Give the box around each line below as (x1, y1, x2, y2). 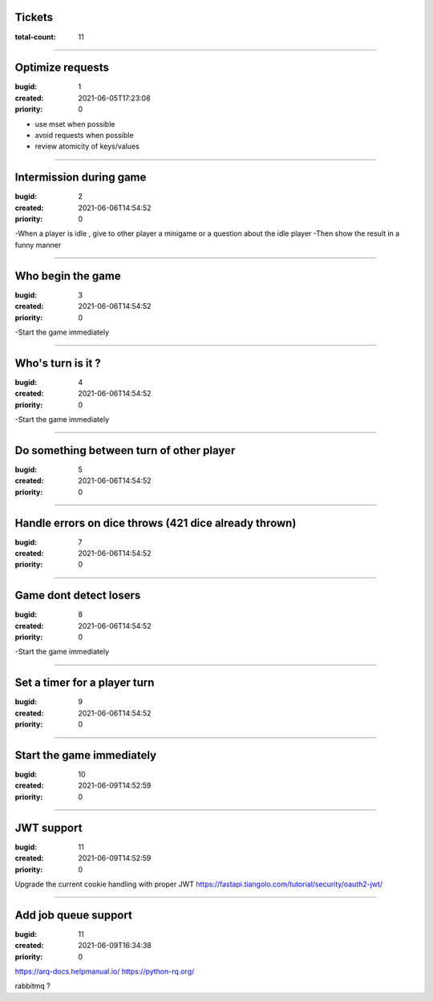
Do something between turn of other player (14, 444, 236, 457)
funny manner (14, 240, 62, 249)
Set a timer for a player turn (14, 676, 155, 690)
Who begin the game (14, 269, 121, 282)
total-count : (14, 32, 56, 42)
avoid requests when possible (34, 130, 134, 140)
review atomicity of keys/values (34, 141, 140, 152)
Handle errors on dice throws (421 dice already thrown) (14, 516, 297, 529)
